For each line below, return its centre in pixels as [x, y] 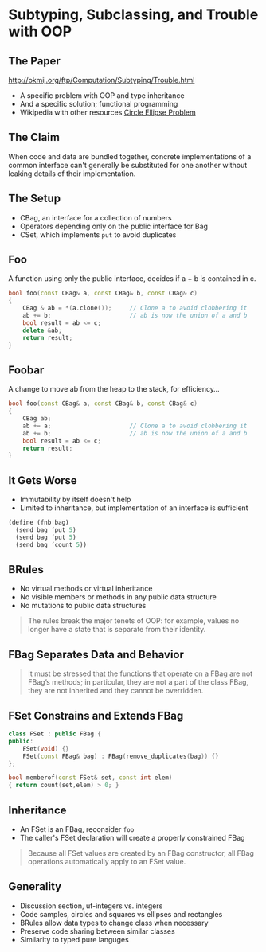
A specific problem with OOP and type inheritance [102, 96]
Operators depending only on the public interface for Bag [114, 226]
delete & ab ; [42, 330]
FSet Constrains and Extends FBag [96, 715]
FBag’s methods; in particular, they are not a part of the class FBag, [138, 682]
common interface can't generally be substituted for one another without [128, 165]
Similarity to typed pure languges [74, 939]
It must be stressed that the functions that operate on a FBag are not [140, 673]
